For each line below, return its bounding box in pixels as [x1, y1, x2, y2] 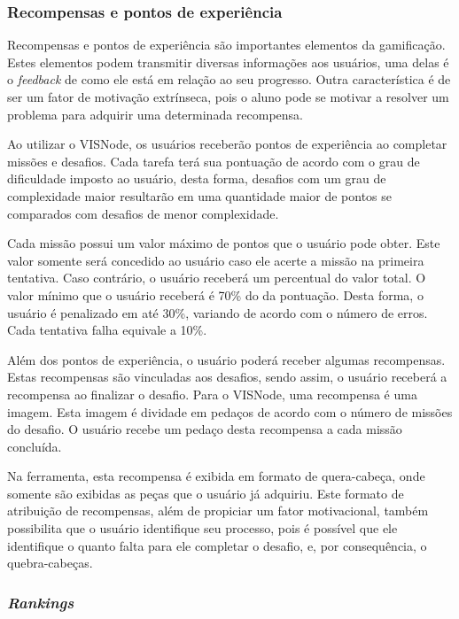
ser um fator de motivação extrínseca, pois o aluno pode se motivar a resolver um [7, 88, 449, 105]
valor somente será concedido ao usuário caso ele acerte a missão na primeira [7, 251, 424, 269]
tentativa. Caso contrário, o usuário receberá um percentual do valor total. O [7, 268, 426, 287]
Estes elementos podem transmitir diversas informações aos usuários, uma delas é [7, 52, 449, 71]
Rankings [7, 591, 74, 613]
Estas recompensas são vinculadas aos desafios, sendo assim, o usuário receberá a [7, 368, 447, 386]
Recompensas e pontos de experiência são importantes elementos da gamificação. [7, 35, 446, 54]
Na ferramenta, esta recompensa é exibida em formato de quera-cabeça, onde [7, 467, 425, 485]
